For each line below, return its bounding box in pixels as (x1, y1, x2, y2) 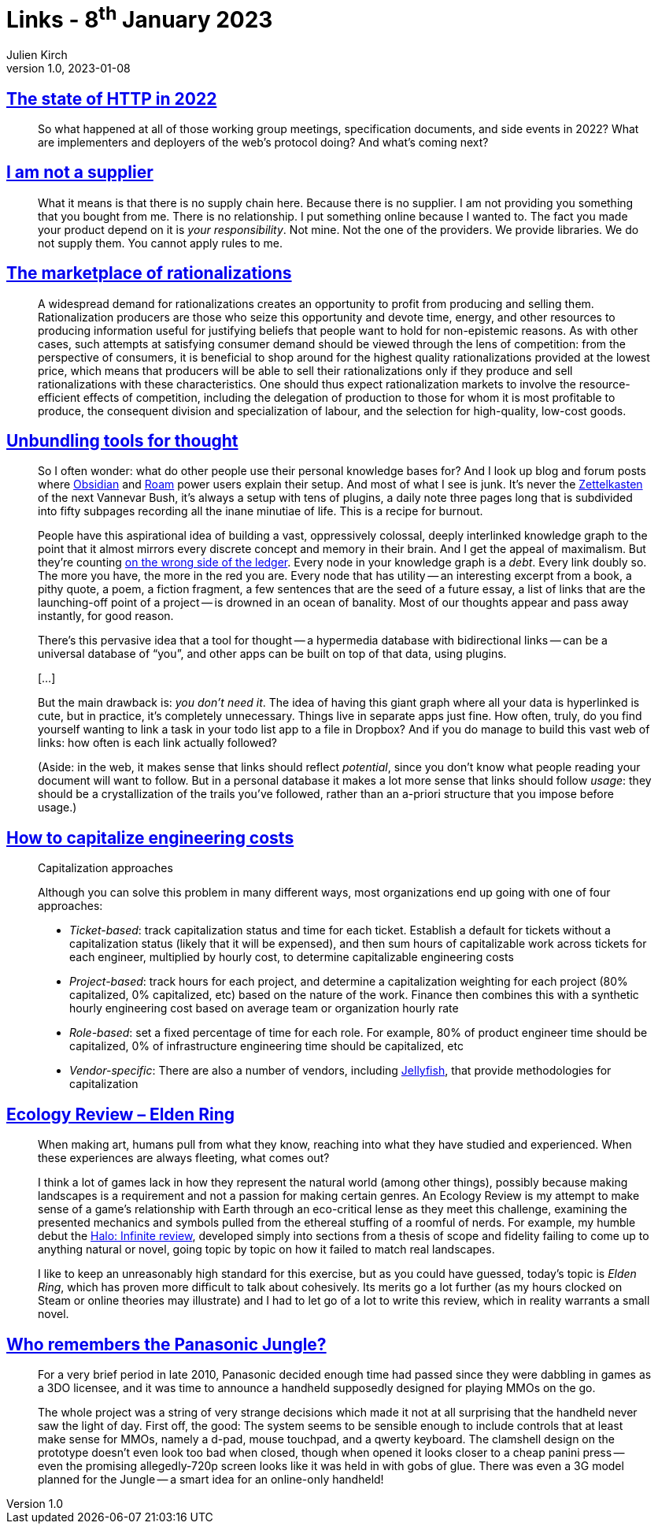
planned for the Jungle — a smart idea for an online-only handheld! (38, 1472, 384, 1486)
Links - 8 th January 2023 (6, 2, 273, 34)
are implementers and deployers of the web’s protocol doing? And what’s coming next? (38, 135, 489, 149)
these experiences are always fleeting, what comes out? (38, 1151, 330, 1165)
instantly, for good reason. (38, 609, 174, 623)
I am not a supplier (6, 162, 153, 183)
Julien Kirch (6, 48, 68, 62)
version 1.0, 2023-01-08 (6, 61, 131, 76)
